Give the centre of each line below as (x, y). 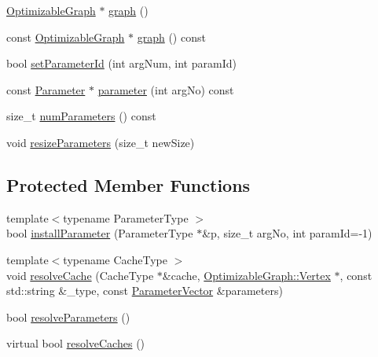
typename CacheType (115, 259)
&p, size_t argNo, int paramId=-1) (287, 233)
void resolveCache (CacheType (80, 275)
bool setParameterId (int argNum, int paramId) (121, 63)
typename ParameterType (126, 217)
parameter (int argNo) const (166, 89)
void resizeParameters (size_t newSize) (101, 142)
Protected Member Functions (128, 184)
